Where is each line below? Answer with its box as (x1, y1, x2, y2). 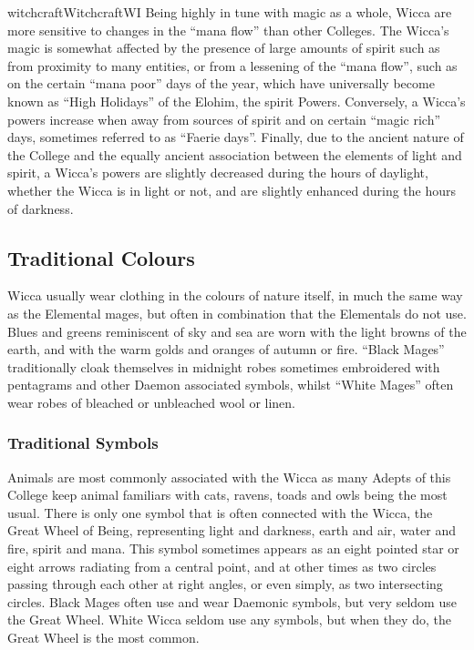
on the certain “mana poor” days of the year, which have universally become (7, 74, 435, 93)
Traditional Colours (7, 243, 195, 271)
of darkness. (7, 198, 74, 218)
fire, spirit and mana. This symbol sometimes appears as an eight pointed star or (7, 539, 459, 558)
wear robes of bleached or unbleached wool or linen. (7, 392, 296, 411)
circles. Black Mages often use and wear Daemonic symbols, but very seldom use (7, 592, 457, 611)
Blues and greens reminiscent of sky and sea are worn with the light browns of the (7, 321, 467, 340)
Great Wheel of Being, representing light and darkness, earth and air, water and (7, 521, 456, 540)
